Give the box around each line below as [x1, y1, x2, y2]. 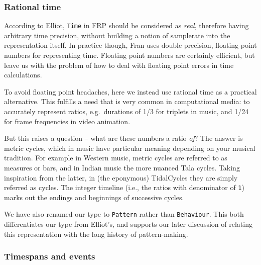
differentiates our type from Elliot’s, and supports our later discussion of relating [4, 219, 252, 229]
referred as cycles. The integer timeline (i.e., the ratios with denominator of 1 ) [4, 182, 244, 193]
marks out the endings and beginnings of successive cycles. [4, 192, 184, 202]
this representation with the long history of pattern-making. [4, 228, 188, 239]
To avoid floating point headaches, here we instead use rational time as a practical [4, 86, 257, 97]
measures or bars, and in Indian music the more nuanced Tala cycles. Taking [4, 162, 240, 172]
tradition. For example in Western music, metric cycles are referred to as [4, 152, 227, 163]
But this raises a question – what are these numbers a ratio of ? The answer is [4, 133, 243, 143]
